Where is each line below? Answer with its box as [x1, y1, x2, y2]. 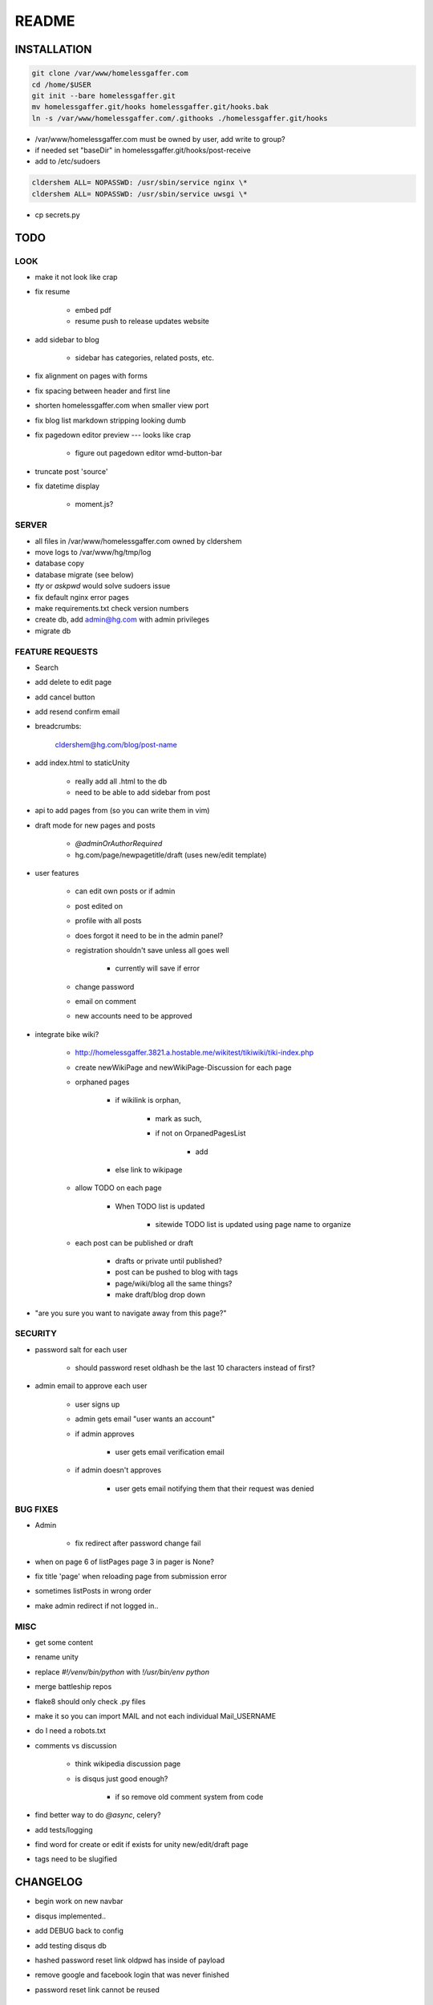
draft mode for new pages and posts [34, 820, 156, 830]
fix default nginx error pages [34, 592, 130, 601]
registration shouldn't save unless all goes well [75, 945, 229, 954]
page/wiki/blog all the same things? [115, 1278, 233, 1288]
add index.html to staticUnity [34, 758, 130, 768]
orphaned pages [75, 1077, 130, 1087]
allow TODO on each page [75, 1183, 162, 1193]
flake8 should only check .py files [34, 1696, 146, 1706]
